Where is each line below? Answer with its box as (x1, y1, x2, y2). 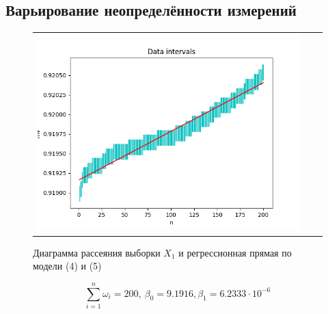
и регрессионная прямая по (178, 245, 292, 259)
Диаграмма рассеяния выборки (33, 245, 161, 259)
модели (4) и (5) (33, 259, 102, 273)
